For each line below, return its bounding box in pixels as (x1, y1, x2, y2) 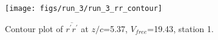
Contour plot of (5, 22, 63, 35)
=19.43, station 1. (147, 22, 214, 35)
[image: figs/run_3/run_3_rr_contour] (5, 4, 162, 13)
